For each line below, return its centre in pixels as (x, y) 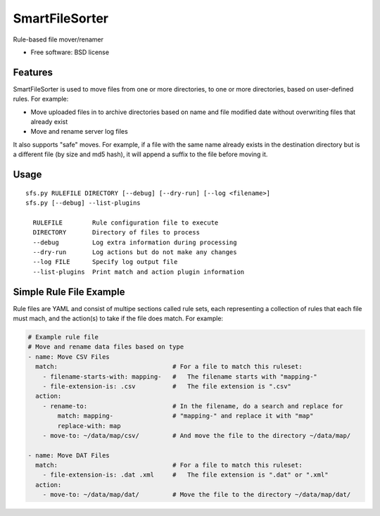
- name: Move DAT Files (69, 455)
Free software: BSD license (70, 52)
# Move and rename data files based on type (106, 347)
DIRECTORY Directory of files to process (116, 233)
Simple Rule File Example (69, 292)
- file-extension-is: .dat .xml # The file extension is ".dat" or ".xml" (185, 475)
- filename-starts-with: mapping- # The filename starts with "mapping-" (180, 376)
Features (33, 72)
